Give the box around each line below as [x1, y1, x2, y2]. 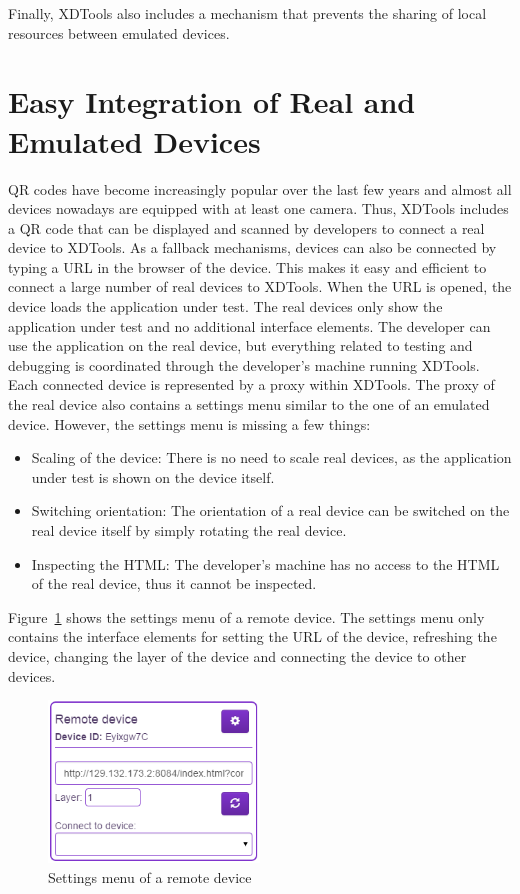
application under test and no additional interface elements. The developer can [8, 315, 491, 336]
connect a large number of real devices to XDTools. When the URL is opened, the [8, 276, 512, 297]
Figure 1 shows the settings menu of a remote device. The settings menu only [8, 606, 485, 627]
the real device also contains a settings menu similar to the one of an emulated [8, 394, 490, 415]
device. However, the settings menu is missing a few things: [8, 413, 371, 434]
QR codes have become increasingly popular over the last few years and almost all [8, 178, 512, 199]
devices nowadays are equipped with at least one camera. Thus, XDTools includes [8, 198, 509, 219]
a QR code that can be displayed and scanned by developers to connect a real [8, 217, 485, 238]
